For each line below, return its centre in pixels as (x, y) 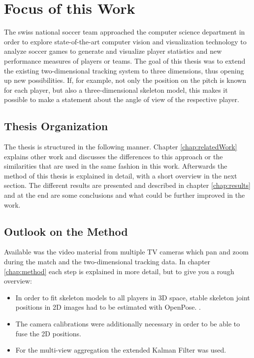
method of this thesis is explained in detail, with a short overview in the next (121, 175)
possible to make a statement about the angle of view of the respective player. (122, 99)
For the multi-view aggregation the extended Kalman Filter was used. (121, 350)
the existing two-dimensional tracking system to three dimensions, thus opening (124, 70)
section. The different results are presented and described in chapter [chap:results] (127, 185)
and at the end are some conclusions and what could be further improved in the (125, 195)
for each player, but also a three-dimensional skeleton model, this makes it (116, 89)
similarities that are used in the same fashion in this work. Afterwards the (116, 166)
